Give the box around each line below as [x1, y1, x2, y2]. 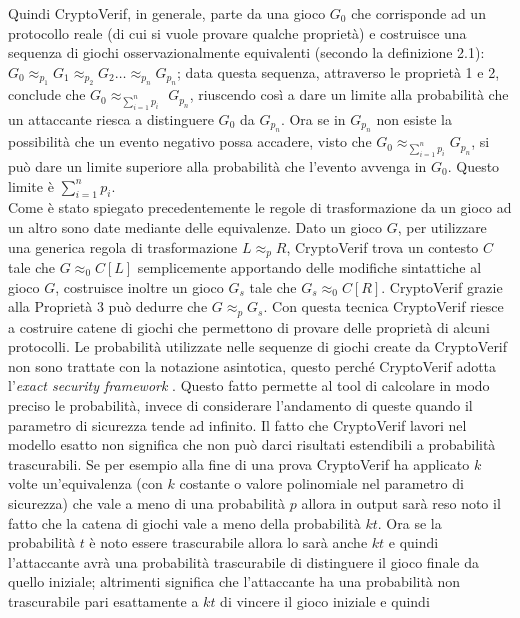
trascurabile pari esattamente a [8, 590, 199, 611]
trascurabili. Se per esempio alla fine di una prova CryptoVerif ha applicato [8, 453, 470, 474]
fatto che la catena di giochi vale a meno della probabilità [8, 512, 361, 533]
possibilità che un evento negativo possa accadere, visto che [8, 131, 372, 152]
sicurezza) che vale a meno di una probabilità [8, 493, 286, 514]
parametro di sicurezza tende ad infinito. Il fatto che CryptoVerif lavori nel [8, 414, 467, 435]
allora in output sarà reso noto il [301, 493, 501, 514]
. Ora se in [280, 108, 346, 129]
